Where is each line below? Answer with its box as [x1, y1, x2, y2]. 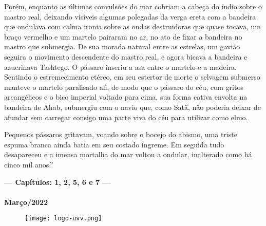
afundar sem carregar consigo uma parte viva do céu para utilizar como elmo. [4, 111, 248, 122]
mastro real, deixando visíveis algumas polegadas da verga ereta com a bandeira [4, 11, 256, 22]
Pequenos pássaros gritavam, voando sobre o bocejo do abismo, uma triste [4, 129, 237, 140]
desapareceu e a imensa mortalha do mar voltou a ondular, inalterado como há [4, 149, 252, 160]
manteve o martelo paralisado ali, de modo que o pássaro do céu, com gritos [4, 81, 243, 92]
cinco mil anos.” [4, 159, 53, 169]
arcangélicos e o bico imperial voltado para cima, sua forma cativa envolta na [4, 91, 248, 102]
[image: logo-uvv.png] [25, 215, 102, 222]
